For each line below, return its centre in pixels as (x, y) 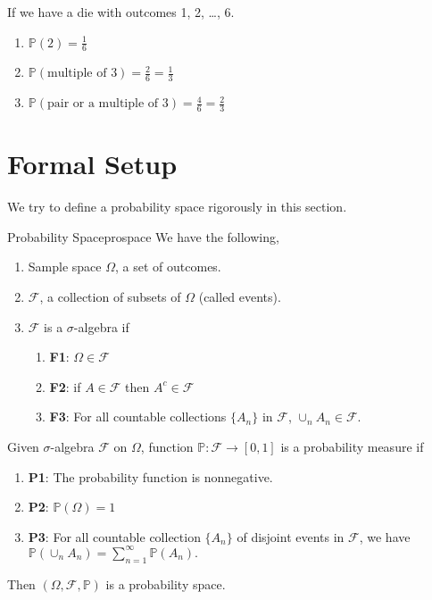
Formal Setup (92, 164)
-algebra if (101, 326)
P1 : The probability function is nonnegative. (150, 476)
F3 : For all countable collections (138, 417)
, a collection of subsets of (110, 296)
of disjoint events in (291, 536)
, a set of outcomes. (168, 267)
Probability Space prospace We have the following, (143, 236)
